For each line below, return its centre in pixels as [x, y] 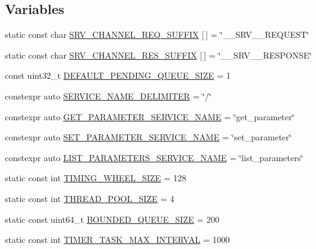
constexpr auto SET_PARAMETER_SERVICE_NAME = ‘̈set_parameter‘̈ [148, 137]
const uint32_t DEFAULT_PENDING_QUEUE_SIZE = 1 [118, 75]
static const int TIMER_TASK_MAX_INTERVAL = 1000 [117, 240]
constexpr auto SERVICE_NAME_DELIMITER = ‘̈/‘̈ [108, 96]
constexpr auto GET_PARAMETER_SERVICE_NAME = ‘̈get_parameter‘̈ [150, 116]
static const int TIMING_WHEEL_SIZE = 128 [96, 178]
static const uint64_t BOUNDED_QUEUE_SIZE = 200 [112, 219]
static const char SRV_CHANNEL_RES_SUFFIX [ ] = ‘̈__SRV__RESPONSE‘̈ [158, 55]
